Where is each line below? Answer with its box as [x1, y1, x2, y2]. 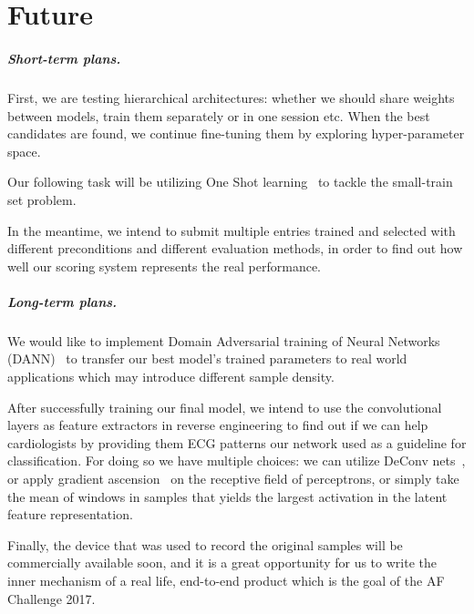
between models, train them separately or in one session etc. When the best [7, 106, 430, 125]
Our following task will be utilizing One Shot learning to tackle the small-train [7, 172, 453, 191]
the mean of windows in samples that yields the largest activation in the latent [7, 486, 448, 506]
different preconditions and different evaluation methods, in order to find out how [7, 239, 463, 258]
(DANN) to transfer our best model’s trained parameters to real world [7, 349, 407, 368]
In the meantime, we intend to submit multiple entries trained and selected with [7, 220, 456, 240]
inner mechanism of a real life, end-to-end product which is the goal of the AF [7, 570, 445, 589]
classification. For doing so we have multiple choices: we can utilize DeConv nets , [7, 451, 466, 470]
